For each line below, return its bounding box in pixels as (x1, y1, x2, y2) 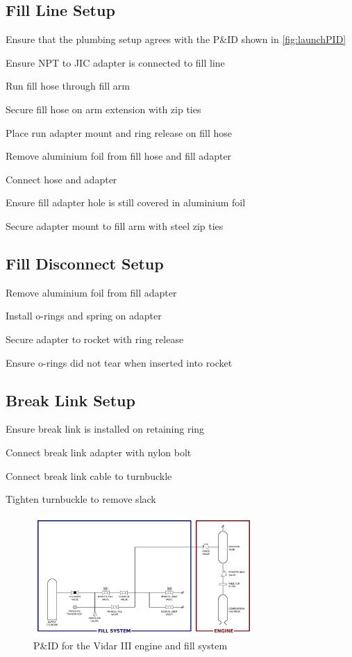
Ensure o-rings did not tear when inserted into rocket (6, 355, 233, 369)
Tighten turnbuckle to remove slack (6, 492, 156, 506)
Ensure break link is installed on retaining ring (6, 422, 205, 436)
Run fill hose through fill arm (6, 78, 130, 93)
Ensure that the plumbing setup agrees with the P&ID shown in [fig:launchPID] (6, 32, 346, 47)
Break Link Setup (6, 389, 135, 410)
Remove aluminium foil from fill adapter (6, 285, 177, 299)
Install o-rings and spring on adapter (6, 308, 162, 323)
